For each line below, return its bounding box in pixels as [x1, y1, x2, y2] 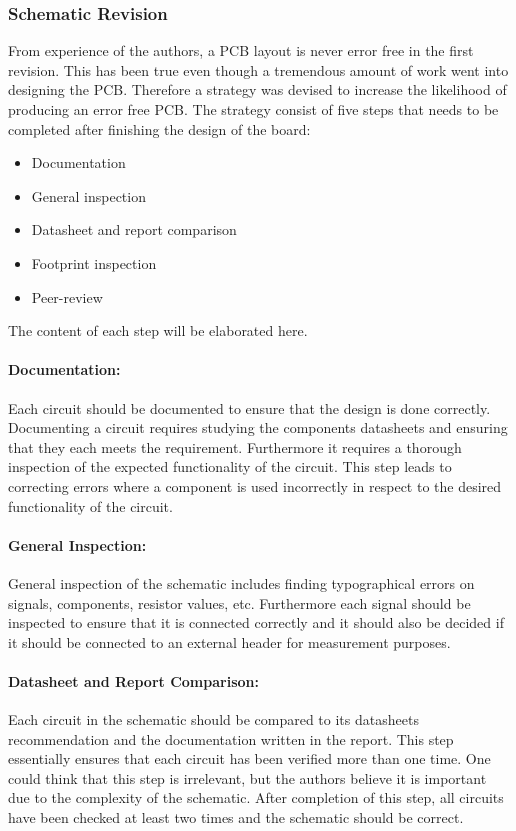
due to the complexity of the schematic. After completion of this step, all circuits [8, 787, 504, 808]
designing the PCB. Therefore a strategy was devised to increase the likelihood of [8, 79, 507, 100]
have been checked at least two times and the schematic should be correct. [8, 807, 464, 828]
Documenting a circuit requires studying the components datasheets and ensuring [8, 417, 508, 438]
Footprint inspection [31, 252, 157, 273]
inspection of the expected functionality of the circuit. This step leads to [8, 456, 452, 477]
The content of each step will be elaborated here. [8, 320, 308, 341]
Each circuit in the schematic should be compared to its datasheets [8, 709, 419, 730]
